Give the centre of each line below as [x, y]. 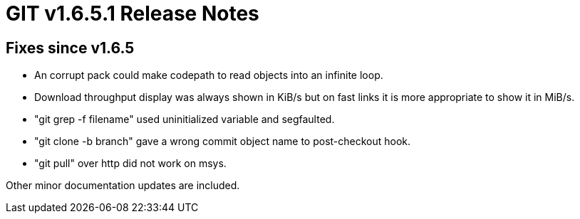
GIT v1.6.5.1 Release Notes [133, 14]
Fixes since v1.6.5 [70, 48]
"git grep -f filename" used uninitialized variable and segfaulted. [185, 119]
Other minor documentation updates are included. [123, 186]
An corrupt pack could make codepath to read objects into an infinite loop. [209, 75]
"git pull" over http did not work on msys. [130, 164]
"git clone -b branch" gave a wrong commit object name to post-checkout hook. [223, 141]
